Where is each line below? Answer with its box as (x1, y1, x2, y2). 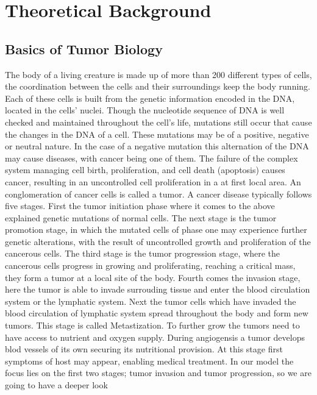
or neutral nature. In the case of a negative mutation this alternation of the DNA (5, 140, 309, 152)
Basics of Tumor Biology (5, 39, 163, 58)
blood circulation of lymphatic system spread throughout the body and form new (5, 307, 308, 319)
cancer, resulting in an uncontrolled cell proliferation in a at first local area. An (5, 175, 301, 188)
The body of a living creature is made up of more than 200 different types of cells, (5, 68, 312, 80)
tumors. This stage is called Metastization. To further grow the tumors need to (5, 319, 300, 332)
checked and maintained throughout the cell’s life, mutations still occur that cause (5, 115, 312, 128)
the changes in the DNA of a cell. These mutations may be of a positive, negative (5, 127, 309, 140)
